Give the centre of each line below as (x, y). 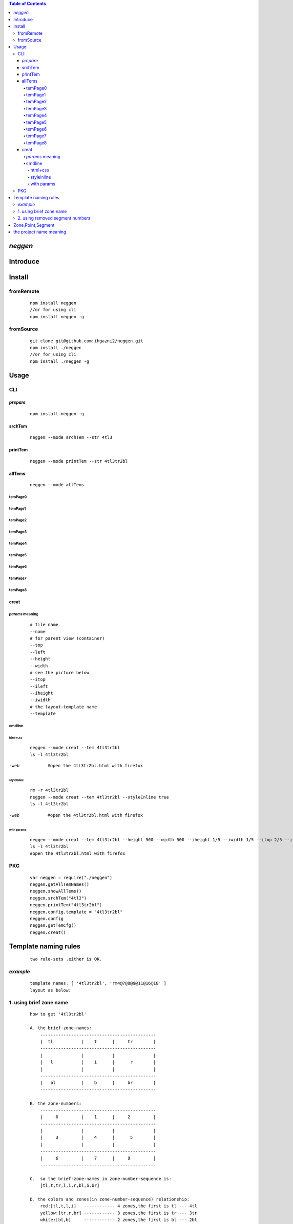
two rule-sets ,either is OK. (66, 959)
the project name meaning (40, 232)
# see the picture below (60, 672)
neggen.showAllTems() (56, 891)
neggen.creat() (48, 932)
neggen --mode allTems (57, 484)
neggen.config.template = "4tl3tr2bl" (76, 912)
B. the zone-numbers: (56, 1103)
